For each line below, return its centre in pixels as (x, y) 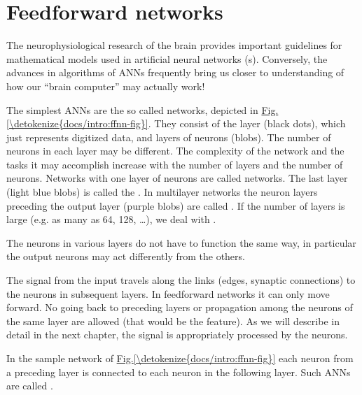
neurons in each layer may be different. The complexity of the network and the (175, 151)
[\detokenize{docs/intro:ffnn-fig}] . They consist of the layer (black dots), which (176, 123)
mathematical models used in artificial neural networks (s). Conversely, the (167, 58)
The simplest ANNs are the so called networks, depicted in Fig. (142, 109)
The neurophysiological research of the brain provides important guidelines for (174, 45)
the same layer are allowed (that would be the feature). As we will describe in (173, 321)
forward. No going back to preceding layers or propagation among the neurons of (180, 307)
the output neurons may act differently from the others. (126, 256)
